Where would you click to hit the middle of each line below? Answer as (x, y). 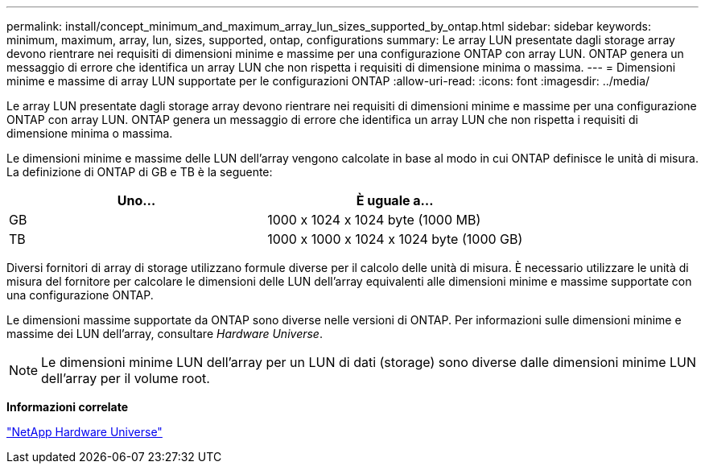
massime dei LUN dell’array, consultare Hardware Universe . (165, 334)
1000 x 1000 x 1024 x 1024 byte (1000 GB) (395, 239)
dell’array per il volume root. (126, 378)
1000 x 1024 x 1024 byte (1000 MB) (374, 220)
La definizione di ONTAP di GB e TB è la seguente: (140, 172)
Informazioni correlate (68, 407)
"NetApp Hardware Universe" (85, 432)
